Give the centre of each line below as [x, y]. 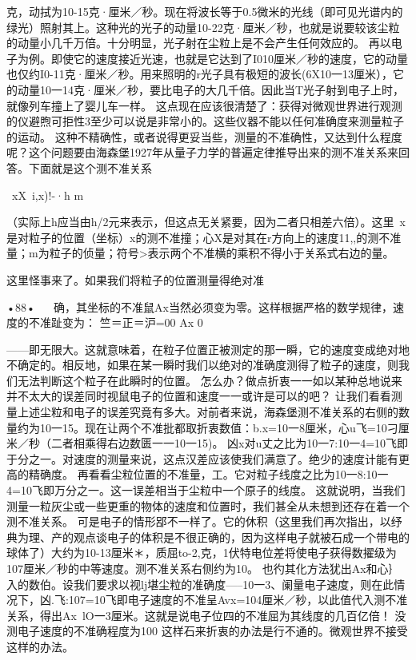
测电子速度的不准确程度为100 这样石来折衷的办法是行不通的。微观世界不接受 [207, 631]
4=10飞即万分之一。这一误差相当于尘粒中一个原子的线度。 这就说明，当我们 [206, 490]
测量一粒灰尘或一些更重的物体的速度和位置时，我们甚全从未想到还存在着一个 [208, 505]
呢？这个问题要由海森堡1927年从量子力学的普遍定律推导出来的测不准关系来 [202, 152]
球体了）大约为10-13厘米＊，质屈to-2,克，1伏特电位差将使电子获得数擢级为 [202, 553]
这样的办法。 [40, 646]
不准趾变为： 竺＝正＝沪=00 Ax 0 [116, 322]
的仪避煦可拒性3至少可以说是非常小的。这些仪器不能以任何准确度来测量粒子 [205, 121]
